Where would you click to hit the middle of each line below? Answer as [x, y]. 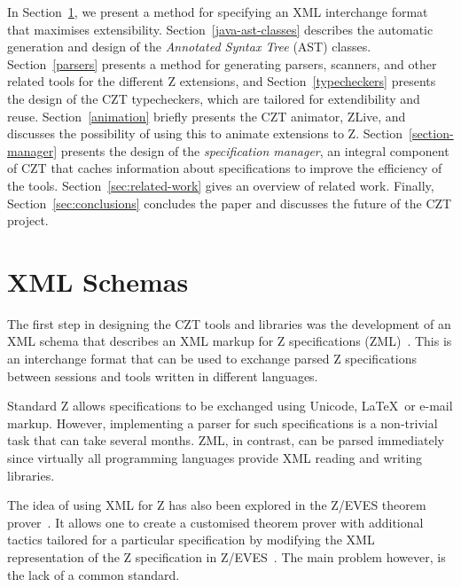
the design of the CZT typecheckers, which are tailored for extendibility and [214, 98]
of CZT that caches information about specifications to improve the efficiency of [225, 168]
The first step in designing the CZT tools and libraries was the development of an [229, 323]
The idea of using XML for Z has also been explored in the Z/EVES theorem [217, 505]
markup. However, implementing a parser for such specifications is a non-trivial [223, 423]
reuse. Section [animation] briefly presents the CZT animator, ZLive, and [207, 116]
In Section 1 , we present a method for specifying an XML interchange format [218, 12]
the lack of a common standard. [94, 574]
